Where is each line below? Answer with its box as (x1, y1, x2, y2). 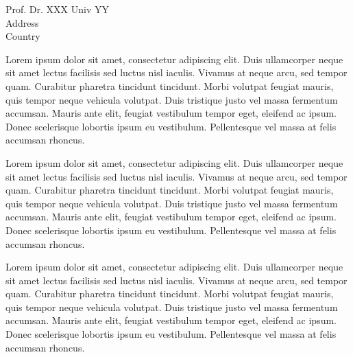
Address (5, 15, 39, 30)
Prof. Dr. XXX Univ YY (5, 2, 110, 16)
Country (5, 29, 40, 43)
